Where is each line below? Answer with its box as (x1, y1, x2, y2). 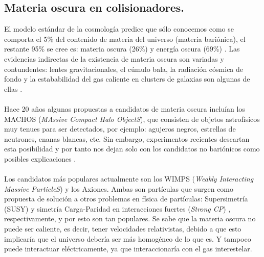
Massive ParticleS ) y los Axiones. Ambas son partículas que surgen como (4, 183, 234, 194)
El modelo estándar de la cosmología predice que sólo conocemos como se (4, 23, 234, 34)
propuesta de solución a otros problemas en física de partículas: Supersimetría (4, 193, 248, 204)
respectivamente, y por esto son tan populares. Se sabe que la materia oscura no (4, 213, 256, 224)
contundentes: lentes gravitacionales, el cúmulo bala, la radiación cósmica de (4, 63, 244, 74)
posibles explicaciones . (4, 153, 76, 164)
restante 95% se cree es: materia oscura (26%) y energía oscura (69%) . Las (4, 43, 240, 54)
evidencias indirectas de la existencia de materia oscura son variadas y (4, 53, 224, 64)
